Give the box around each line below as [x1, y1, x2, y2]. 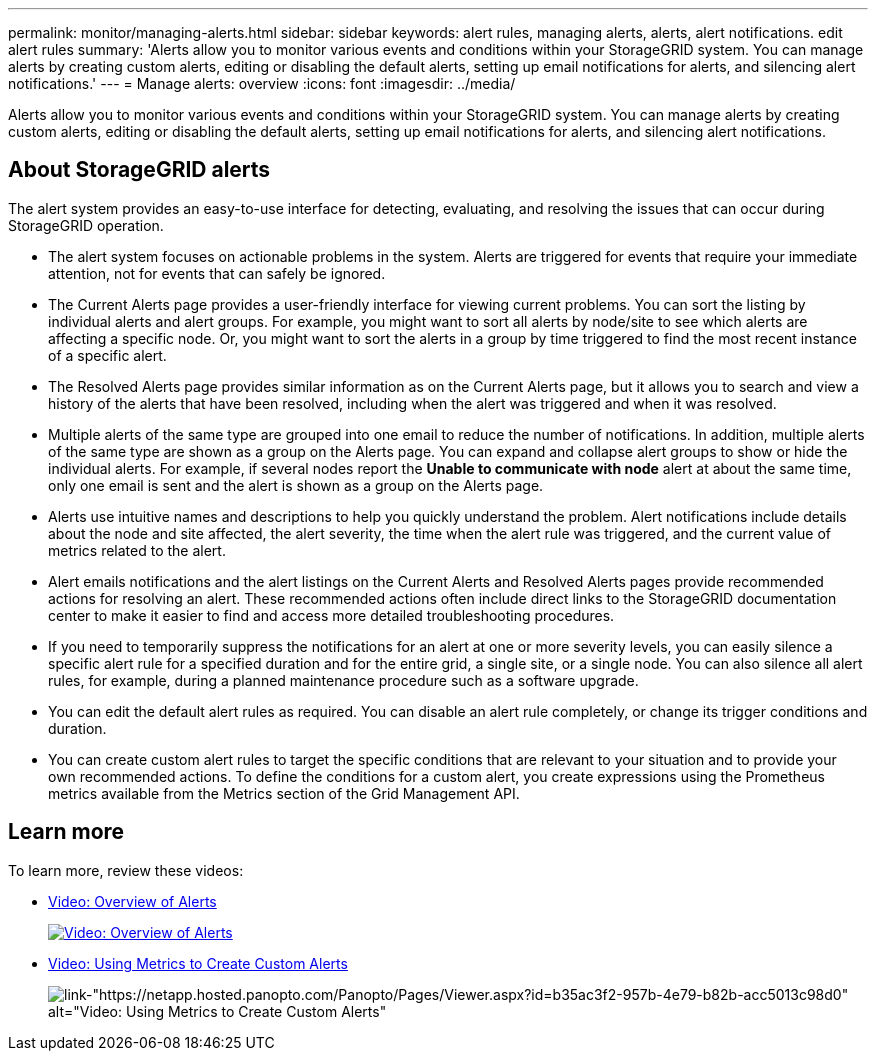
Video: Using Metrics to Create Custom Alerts [48, 954, 348, 972]
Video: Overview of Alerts [48, 892, 217, 910]
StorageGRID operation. [8, 216, 164, 234]
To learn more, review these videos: [8, 861, 244, 879]
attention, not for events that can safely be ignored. [48, 264, 386, 282]
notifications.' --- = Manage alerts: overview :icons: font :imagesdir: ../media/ [8, 75, 516, 92]
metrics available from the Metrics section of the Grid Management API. [48, 784, 520, 802]
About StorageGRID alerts [8, 157, 271, 183]
